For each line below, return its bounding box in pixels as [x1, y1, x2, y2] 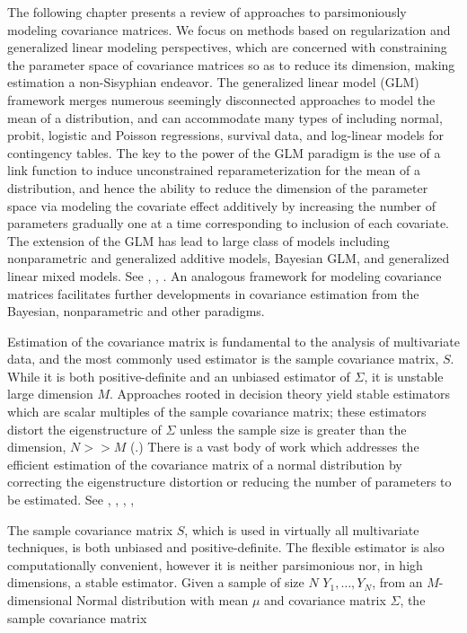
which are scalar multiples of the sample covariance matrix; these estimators [7, 402, 427, 421]
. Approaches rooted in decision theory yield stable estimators [110, 384, 450, 403]
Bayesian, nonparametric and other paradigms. [7, 302, 265, 321]
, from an [372, 573, 423, 592]
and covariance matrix [263, 591, 386, 609]
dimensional [7, 591, 73, 609]
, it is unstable [364, 366, 444, 385]
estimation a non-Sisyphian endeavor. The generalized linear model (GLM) [7, 73, 419, 92]
